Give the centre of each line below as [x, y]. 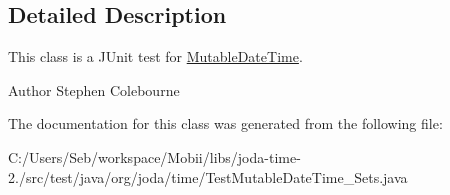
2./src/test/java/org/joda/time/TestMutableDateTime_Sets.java [208, 176]
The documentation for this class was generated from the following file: [225, 123]
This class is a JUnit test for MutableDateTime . [155, 56]
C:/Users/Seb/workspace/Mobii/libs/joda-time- [154, 156]
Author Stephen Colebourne [94, 89]
